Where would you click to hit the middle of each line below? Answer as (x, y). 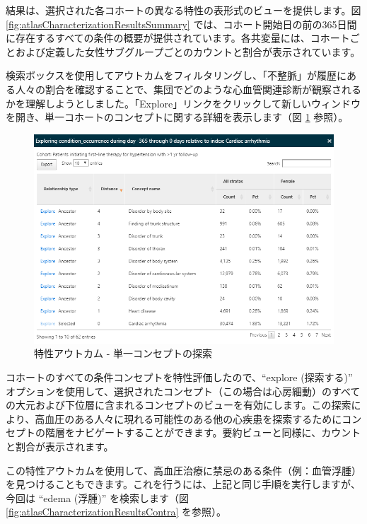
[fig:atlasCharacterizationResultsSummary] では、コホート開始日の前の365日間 (181, 24)
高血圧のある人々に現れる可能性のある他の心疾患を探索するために (188, 418)
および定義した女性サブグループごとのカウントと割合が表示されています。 (188, 51)
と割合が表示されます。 (60, 446)
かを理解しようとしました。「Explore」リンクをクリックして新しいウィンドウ (183, 103)
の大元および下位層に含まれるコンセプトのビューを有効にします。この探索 (179, 405)
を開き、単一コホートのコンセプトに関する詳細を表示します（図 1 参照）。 (177, 117)
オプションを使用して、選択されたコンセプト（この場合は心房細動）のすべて (183, 391)
